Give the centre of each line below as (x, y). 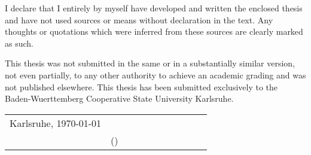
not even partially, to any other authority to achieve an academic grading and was (155, 75)
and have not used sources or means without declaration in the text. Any (139, 19)
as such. (19, 43)
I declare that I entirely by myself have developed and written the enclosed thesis (154, 8)
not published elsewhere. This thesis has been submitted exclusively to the (141, 86)
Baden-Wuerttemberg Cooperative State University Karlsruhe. (119, 98)
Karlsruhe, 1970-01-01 (56, 123)
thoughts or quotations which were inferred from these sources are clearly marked (154, 31)
